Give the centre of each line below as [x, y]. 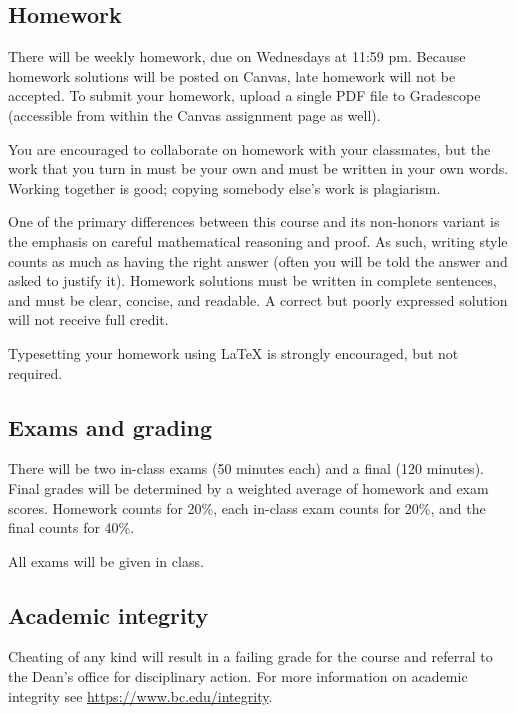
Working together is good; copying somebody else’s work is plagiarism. [224, 187]
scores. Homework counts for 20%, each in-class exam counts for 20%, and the [247, 507]
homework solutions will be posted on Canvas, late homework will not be [232, 75]
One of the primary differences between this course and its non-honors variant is [254, 221]
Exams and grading [110, 426]
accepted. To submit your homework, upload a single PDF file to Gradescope [244, 95]
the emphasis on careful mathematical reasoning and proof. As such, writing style [258, 240]
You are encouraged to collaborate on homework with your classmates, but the [249, 148]
